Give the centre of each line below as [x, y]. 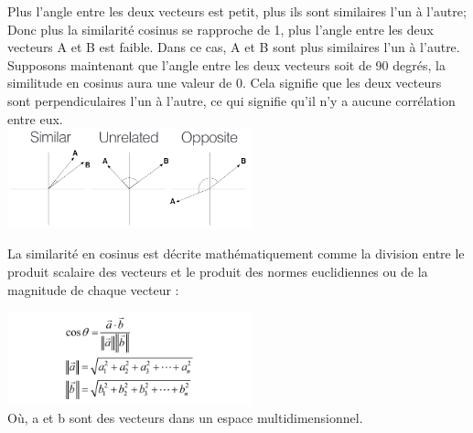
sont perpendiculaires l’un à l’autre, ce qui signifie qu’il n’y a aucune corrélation [231, 100]
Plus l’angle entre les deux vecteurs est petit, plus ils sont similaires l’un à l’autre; [237, 11]
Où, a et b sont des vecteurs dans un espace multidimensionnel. [185, 418]
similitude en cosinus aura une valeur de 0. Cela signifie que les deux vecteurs [225, 83]
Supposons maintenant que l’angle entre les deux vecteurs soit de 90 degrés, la [226, 64]
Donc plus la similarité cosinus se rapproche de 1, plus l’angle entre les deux [220, 29]
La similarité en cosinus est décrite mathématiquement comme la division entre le [236, 253]
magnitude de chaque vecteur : [93, 289]
